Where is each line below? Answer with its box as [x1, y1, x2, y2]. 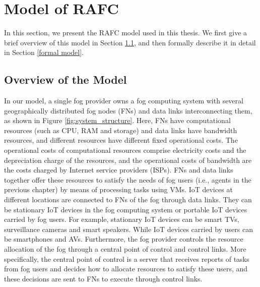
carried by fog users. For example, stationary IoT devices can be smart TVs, [4, 214, 239, 224]
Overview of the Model [4, 72, 127, 87]
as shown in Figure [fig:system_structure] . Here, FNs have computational [4, 115, 231, 126]
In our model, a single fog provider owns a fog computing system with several [4, 95, 243, 106]
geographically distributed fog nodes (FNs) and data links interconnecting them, [4, 105, 252, 116]
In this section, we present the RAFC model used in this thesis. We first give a [4, 27, 247, 38]
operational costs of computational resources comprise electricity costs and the [4, 145, 246, 155]
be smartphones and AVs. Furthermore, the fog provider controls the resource [4, 234, 243, 244]
